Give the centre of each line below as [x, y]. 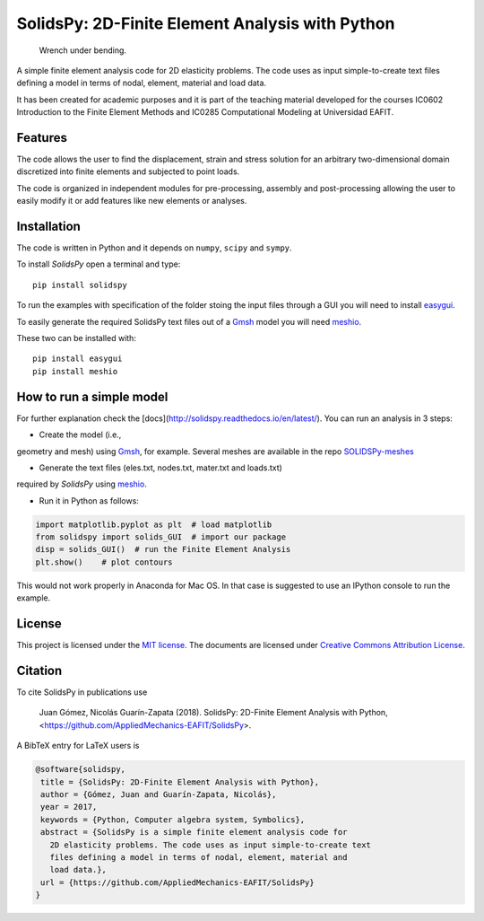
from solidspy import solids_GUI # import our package [161, 537]
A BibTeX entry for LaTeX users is [78, 746]
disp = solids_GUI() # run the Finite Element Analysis [163, 549]
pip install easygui [78, 359]
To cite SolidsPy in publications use [82, 692]
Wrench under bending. [83, 50]
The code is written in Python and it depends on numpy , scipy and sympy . [154, 248]
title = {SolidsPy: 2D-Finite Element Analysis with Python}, [180, 782]
